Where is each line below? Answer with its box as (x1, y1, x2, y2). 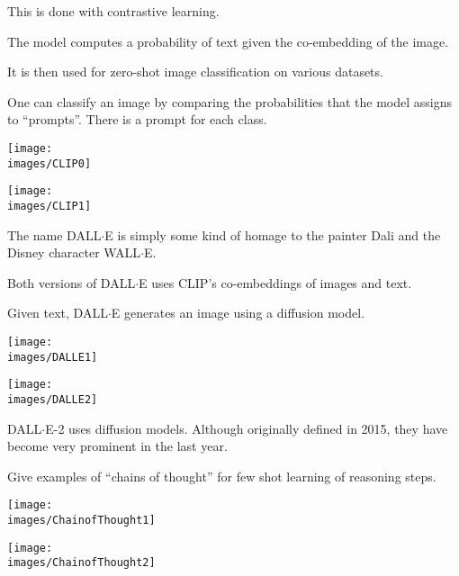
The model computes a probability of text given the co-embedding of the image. (7, 31, 449, 50)
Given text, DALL (7, 303, 108, 322)
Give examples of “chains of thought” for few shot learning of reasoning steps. (7, 466, 436, 485)
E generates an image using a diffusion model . (111, 303, 365, 322)
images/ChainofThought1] (7, 514, 156, 527)
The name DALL (7, 225, 102, 244)
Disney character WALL (7, 243, 141, 262)
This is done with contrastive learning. (7, 2, 220, 20)
